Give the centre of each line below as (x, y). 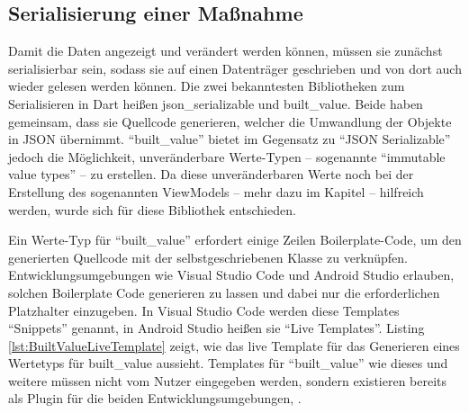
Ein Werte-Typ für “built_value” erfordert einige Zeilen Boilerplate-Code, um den (235, 240)
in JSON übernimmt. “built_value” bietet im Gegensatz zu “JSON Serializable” (230, 139)
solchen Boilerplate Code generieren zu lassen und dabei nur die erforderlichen (224, 292)
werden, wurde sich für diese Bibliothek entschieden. (152, 209)
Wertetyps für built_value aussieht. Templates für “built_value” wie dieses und (228, 363)
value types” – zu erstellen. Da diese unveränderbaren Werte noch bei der (211, 174)
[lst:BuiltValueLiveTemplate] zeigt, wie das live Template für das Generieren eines (234, 345)
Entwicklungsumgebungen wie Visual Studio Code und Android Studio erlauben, (231, 275)
